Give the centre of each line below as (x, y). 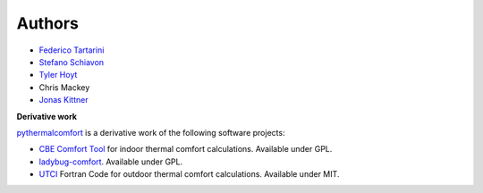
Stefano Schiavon (72, 62)
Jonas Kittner (64, 100)
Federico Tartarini (72, 50)
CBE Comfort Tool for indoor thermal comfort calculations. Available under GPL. (186, 149)
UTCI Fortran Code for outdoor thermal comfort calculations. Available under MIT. (189, 174)
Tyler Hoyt (58, 75)
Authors (48, 23)
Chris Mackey (64, 87)
